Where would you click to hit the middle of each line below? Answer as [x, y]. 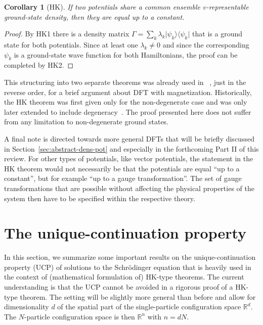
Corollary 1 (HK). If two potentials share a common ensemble [102, 7]
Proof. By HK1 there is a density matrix [67, 34]
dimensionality [27, 307]
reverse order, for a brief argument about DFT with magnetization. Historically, [128, 92]
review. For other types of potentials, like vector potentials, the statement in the [129, 158]
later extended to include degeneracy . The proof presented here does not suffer [128, 111]
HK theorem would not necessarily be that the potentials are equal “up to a [122, 168]
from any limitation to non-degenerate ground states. [86, 122]
